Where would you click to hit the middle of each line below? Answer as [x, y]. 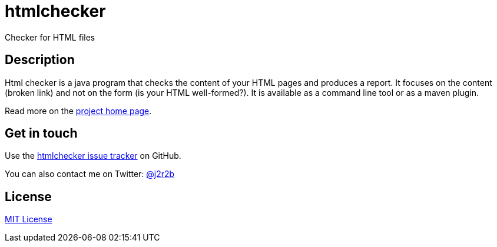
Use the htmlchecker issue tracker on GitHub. [93, 156]
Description [40, 60]
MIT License [29, 219]
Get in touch [41, 133]
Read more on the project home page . [78, 111]
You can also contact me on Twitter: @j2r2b [90, 174]
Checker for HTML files [50, 37]
